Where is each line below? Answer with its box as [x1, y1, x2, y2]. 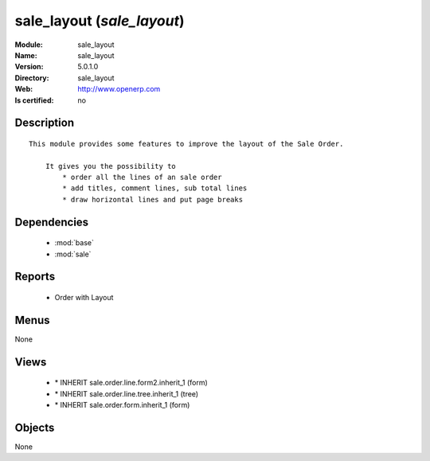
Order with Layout [54, 293, 114, 303]
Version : [14, 62, 44, 72]
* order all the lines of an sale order [62, 173, 222, 182]
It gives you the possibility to [45, 162, 177, 170]
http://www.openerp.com [77, 84, 161, 94]
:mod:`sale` [54, 249, 92, 259]
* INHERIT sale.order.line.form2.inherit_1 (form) [54, 378, 209, 388]
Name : [14, 50, 37, 60]
